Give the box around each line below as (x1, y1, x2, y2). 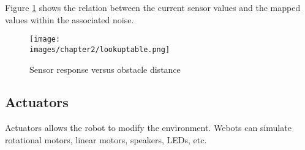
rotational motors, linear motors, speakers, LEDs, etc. (5, 133, 207, 146)
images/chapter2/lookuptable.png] (29, 45, 170, 54)
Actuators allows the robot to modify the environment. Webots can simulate (5, 121, 292, 134)
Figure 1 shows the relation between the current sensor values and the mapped (5, 1, 301, 13)
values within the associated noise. (5, 13, 134, 26)
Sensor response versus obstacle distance (29, 62, 181, 75)
